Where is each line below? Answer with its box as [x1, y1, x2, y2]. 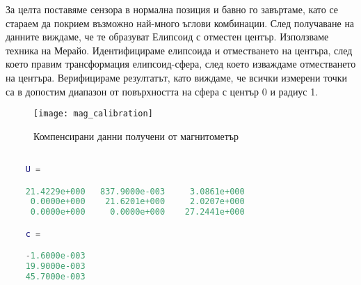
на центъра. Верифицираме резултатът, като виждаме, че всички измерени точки [6, 70, 347, 84]
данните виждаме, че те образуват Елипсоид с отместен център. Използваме [6, 29, 329, 44]
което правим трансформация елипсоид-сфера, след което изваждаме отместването [6, 56, 356, 71]
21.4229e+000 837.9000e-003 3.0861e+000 [25, 186, 245, 197]
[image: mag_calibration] [33, 109, 153, 119]
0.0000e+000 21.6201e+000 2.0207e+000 [30, 197, 245, 207]
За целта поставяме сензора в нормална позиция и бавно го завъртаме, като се [6, 2, 339, 16]
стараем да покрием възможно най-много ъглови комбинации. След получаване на [6, 15, 355, 30]
